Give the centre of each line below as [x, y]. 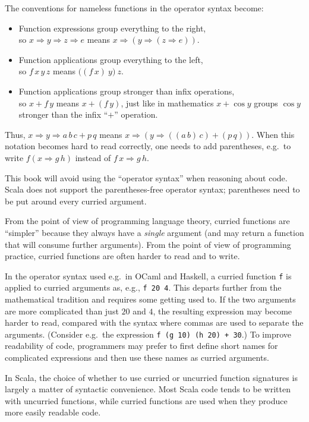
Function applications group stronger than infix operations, [127, 91]
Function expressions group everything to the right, [112, 28]
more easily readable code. [53, 412]
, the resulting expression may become [223, 311]
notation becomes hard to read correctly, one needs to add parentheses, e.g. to [148, 146]
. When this [273, 134]
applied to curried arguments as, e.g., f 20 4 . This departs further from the [143, 287]
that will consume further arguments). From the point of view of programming [148, 244]
